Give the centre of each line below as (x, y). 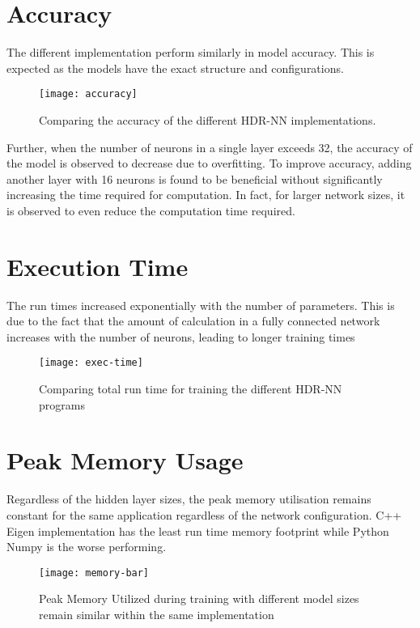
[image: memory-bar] (94, 573)
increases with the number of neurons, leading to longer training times (181, 336)
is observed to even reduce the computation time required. (151, 210)
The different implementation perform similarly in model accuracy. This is (191, 52)
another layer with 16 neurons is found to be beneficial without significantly (195, 178)
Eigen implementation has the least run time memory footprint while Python (198, 530)
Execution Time (98, 266)
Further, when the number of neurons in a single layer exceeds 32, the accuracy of (210, 147)
